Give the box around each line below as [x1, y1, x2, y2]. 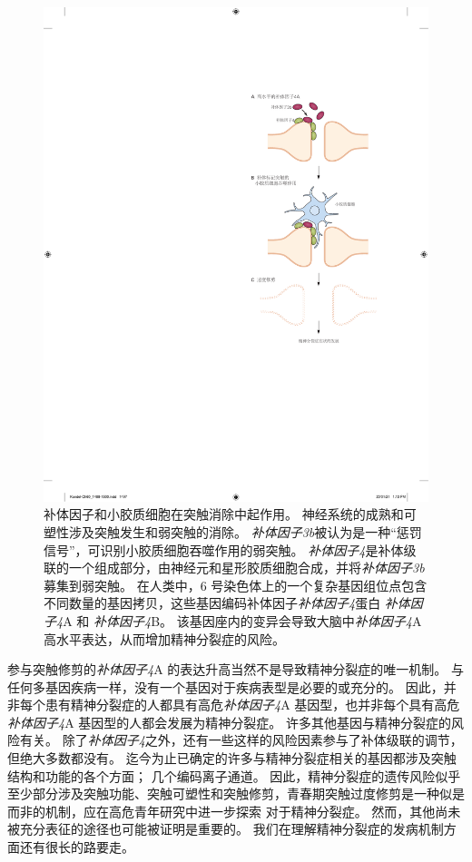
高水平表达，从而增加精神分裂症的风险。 [44, 629, 285, 648]
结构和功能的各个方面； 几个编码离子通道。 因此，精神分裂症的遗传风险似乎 [7, 766, 461, 785]
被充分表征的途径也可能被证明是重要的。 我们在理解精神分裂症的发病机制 [7, 819, 444, 838]
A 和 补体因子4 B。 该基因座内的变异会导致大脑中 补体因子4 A [63, 611, 422, 630]
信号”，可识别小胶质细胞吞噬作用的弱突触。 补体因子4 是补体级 [44, 540, 417, 559]
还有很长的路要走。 [19, 838, 134, 857]
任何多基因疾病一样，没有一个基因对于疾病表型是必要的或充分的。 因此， [7, 677, 444, 696]
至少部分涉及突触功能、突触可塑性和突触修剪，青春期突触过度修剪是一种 [7, 784, 439, 803]
